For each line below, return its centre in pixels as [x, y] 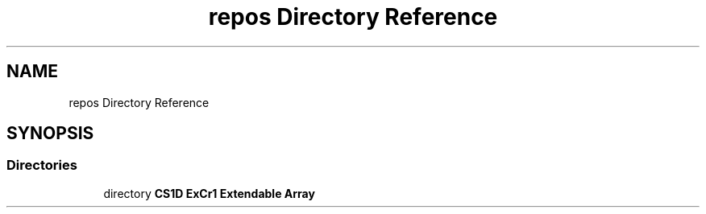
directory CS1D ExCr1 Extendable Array [209, 193]
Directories [42, 165]
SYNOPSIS [50, 134]
